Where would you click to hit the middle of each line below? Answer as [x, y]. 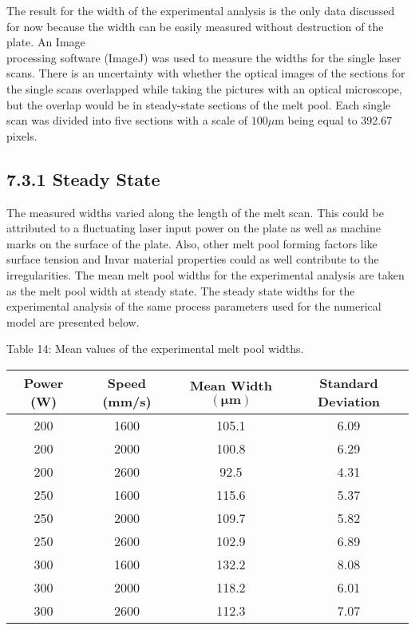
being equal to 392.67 [340, 120]
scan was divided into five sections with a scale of [127, 120]
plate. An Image [46, 42]
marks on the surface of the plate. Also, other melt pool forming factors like [192, 243]
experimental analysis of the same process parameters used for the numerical [194, 306]
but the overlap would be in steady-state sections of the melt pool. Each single [199, 104]
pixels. [22, 135]
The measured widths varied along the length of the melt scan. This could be [195, 212]
